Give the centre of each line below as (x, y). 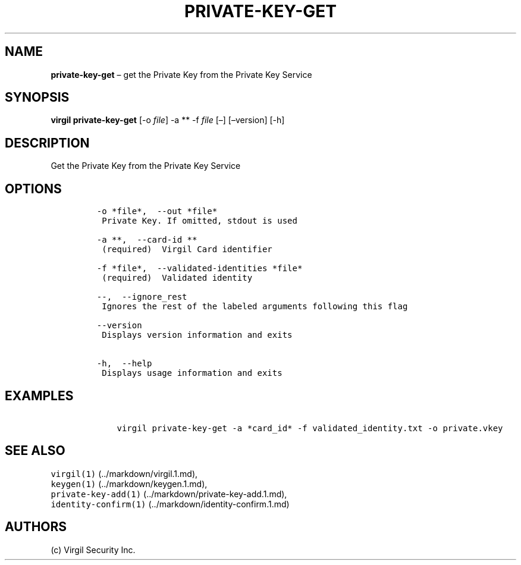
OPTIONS (33, 189)
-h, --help (124, 364)
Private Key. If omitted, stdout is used (200, 221)
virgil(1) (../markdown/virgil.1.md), (124, 473)
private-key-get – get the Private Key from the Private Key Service (181, 74)
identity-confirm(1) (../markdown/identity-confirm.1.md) (170, 504)
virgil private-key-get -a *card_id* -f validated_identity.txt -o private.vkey (310, 428)
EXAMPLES (39, 395)
